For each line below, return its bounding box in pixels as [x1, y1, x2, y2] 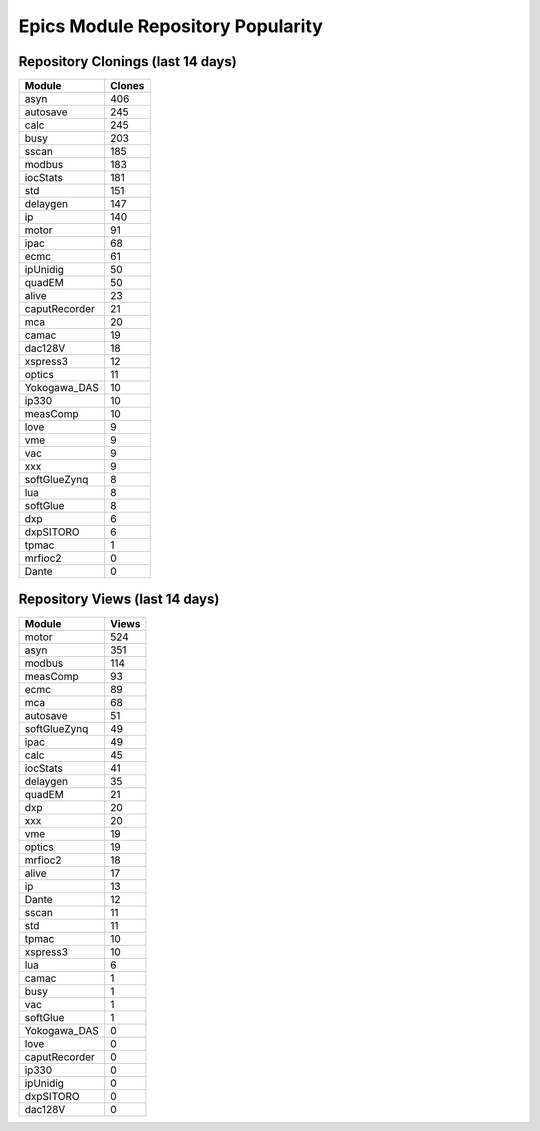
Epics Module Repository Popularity [18, 15, 324, 37]
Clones [110, 79, 145, 93]
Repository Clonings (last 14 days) [18, 53, 237, 70]
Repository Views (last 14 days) [18, 591, 220, 608]
